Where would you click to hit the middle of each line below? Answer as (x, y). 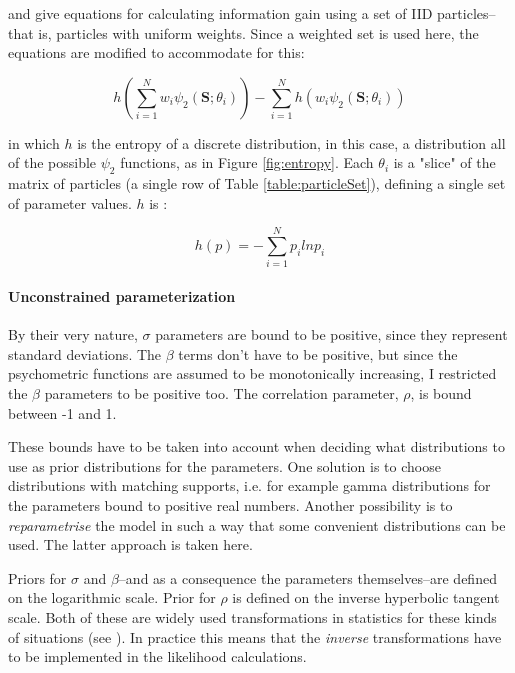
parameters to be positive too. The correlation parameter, (221, 393)
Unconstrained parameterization (122, 296)
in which (34, 142)
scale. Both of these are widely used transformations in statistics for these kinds (252, 617)
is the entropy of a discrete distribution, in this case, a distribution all (291, 142)
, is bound (441, 393)
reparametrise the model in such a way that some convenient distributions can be (257, 524)
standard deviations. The (85, 353)
